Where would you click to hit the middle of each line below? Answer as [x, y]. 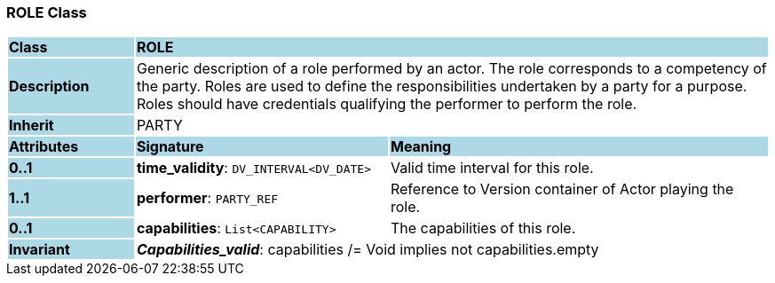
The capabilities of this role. [483, 228]
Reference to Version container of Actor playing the [562, 189]
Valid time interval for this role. [492, 168]
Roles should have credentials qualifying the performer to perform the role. [387, 104]
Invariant [40, 250]
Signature [170, 147]
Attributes [44, 147]
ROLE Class [47, 12]
